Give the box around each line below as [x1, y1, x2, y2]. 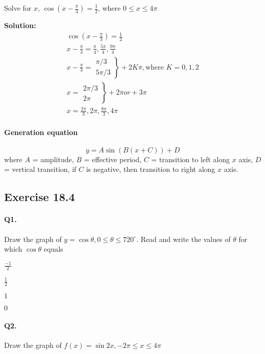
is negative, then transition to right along [86, 164, 215, 174]
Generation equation [4, 126, 78, 137]
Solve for [4, 3, 32, 13]
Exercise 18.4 [4, 189, 75, 205]
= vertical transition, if [4, 164, 77, 174]
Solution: [4, 20, 36, 30]
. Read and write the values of [136, 233, 231, 244]
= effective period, [84, 153, 141, 164]
